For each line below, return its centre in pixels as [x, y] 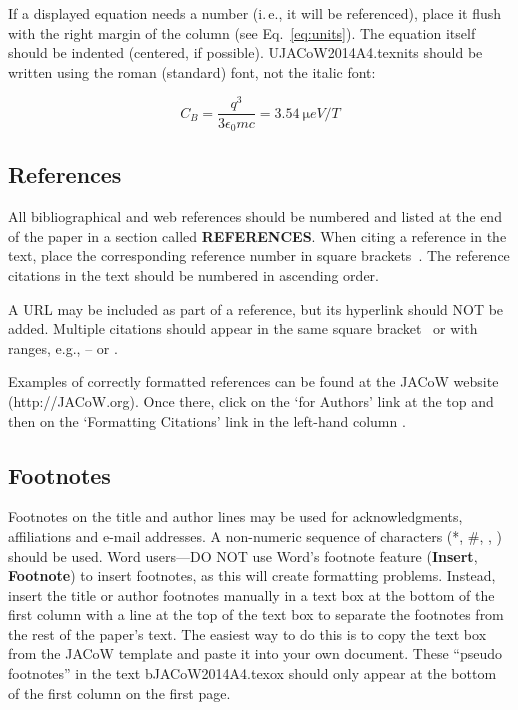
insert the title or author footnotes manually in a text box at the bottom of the [251, 594]
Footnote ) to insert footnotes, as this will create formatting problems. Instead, [252, 575]
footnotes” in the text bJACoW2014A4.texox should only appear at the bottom [252, 673]
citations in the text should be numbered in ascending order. [193, 274]
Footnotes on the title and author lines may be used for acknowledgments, [235, 516]
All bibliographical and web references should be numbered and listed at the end [255, 216]
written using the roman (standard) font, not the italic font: [192, 71]
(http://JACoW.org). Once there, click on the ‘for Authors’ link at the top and [251, 400]
